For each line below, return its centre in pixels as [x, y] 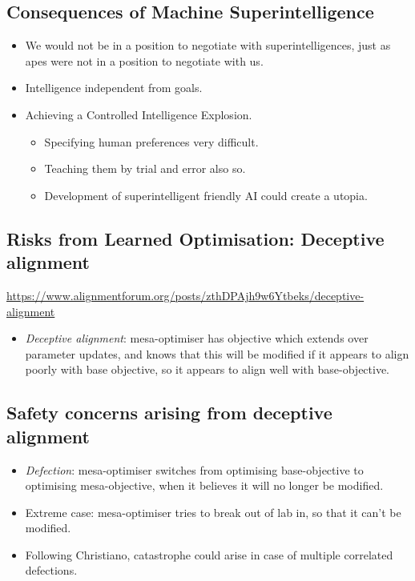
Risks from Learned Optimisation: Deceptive [195, 238]
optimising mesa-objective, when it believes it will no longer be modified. [204, 485]
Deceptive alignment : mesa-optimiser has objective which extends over [197, 338]
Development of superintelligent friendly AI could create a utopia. [206, 195]
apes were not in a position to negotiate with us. [144, 60]
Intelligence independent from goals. [114, 88]
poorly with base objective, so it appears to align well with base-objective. [207, 369]
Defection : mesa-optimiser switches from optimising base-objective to [194, 469]
